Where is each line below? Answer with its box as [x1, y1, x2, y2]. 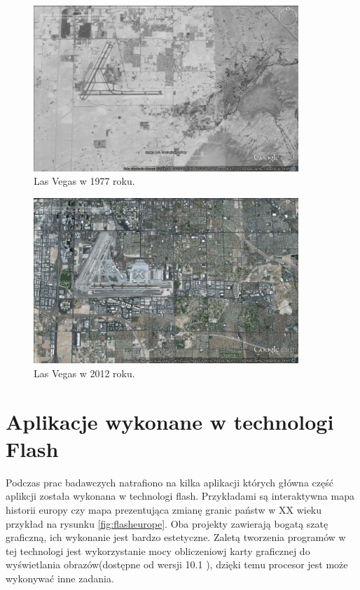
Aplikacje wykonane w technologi [6, 407, 334, 435]
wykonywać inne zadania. [6, 571, 114, 585]
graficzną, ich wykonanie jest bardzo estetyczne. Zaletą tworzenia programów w [6, 530, 346, 545]
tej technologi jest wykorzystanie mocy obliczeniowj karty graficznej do [6, 543, 310, 558]
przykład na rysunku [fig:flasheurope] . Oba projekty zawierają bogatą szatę [6, 516, 328, 531]
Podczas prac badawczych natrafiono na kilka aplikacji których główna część [6, 475, 333, 489]
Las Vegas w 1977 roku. [34, 174, 135, 188]
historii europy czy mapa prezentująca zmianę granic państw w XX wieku [6, 503, 322, 517]
